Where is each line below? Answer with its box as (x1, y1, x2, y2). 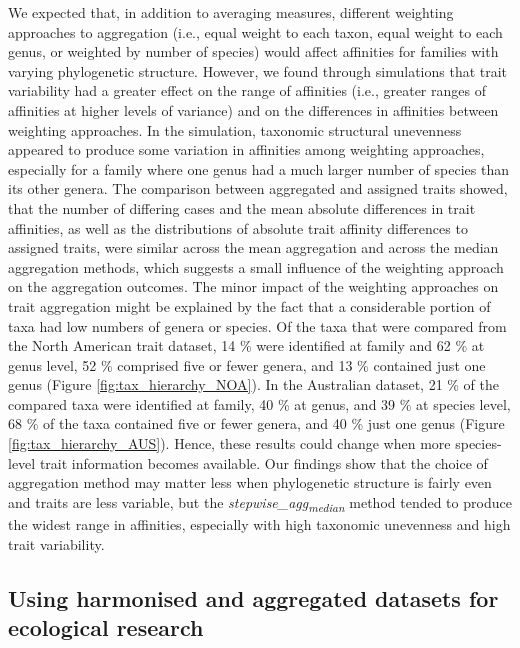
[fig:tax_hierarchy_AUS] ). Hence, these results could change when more (8, 433, 451, 454)
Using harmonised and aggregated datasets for (8, 582, 499, 613)
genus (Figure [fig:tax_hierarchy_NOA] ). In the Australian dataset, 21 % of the (8, 374, 500, 395)
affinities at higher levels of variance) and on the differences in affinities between (8, 99, 499, 120)
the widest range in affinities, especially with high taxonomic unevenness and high (8, 513, 511, 534)
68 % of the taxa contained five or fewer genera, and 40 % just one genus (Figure (8, 413, 505, 434)
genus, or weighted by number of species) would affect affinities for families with (8, 41, 499, 62)
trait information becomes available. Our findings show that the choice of (39, 452, 488, 473)
